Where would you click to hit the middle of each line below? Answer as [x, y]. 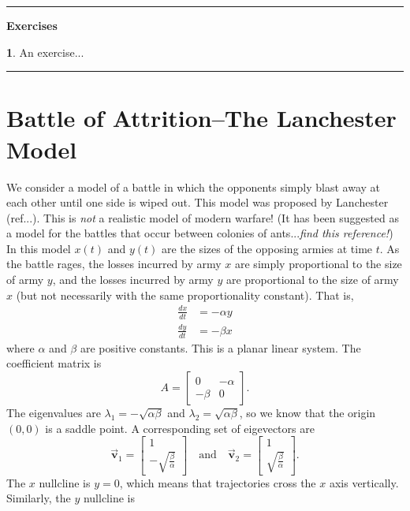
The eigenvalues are [54, 412]
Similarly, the [39, 498]
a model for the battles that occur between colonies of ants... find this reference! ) [200, 233]
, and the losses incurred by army [133, 280]
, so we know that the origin [307, 412]
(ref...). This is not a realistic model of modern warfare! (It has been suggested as [203, 217]
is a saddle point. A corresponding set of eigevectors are [180, 428]
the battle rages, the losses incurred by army [114, 264]
